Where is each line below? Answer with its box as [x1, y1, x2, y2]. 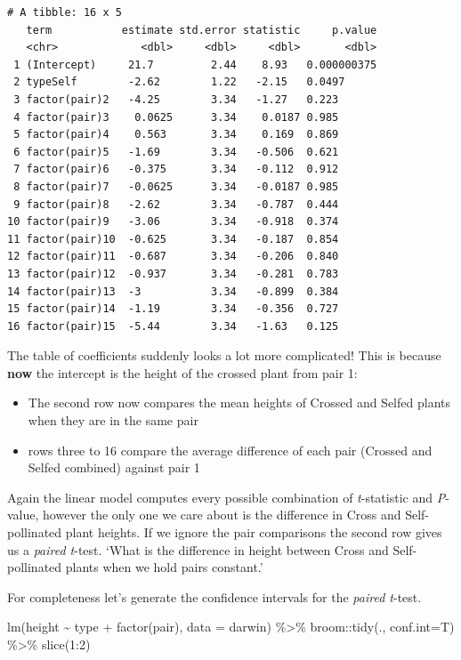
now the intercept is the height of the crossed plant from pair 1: [7, 363, 358, 382]
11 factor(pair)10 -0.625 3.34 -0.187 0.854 [7, 232, 339, 245]
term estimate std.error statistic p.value [26, 23, 377, 36]
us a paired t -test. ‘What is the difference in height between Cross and [7, 540, 389, 559]
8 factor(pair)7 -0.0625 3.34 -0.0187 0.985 [13, 180, 339, 193]
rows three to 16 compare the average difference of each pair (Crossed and [28, 440, 433, 459]
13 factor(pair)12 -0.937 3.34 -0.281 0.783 [7, 267, 339, 280]
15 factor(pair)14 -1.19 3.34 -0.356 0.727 [7, 302, 339, 316]
